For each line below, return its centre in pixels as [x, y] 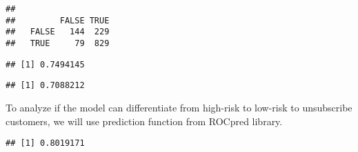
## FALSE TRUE [58, 20]
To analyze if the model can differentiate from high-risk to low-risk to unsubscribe [179, 107]
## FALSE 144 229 [58, 32]
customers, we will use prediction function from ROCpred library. [144, 121]
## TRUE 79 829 [58, 43]
